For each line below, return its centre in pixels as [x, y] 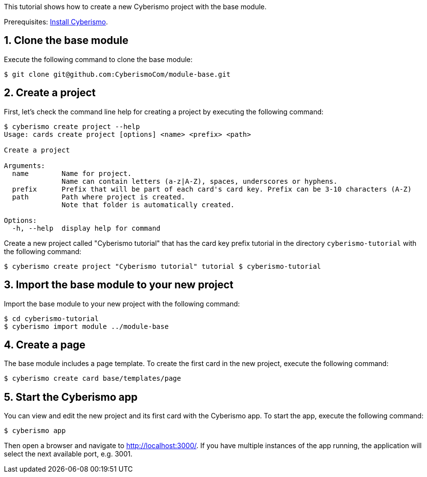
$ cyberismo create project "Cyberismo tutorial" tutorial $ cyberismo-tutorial [163, 266]
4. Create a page [45, 345]
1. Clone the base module [66, 41]
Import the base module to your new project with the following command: [122, 304]
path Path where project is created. [98, 197]
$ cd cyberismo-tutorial [51, 318]
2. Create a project [50, 93]
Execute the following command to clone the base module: [98, 59]
